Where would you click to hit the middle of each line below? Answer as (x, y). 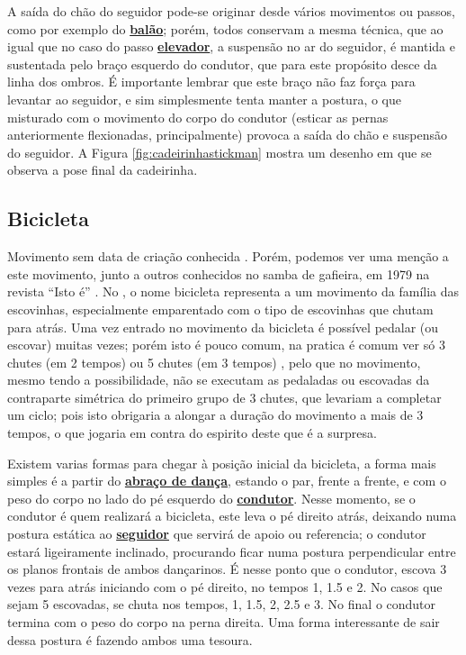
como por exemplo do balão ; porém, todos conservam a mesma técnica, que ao (225, 28)
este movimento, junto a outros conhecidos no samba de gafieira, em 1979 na (219, 273)
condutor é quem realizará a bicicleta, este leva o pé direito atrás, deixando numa (232, 516)
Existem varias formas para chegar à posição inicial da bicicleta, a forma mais (222, 463)
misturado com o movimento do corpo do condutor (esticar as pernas (198, 117)
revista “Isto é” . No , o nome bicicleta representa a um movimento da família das (233, 291)
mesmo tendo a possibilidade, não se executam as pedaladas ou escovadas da (219, 380)
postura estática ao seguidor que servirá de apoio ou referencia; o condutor (217, 534)
